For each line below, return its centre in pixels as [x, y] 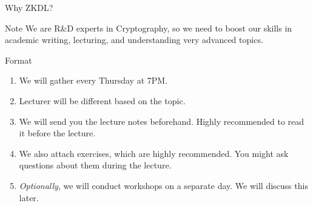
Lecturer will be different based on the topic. [102, 100]
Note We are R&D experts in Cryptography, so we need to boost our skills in [149, 28]
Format [19, 60]
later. [29, 197]
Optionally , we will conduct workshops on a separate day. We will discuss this [163, 185]
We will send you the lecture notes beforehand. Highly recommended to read [162, 121]
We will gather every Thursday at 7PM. [93, 80]
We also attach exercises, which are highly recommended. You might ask [154, 153]
